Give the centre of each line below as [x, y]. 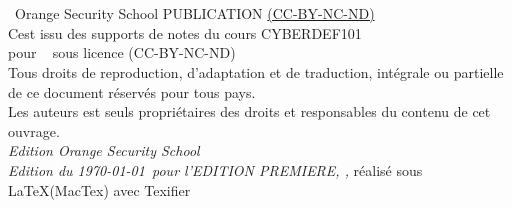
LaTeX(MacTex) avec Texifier [99, 189]
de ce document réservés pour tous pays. [132, 91]
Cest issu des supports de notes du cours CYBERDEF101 [185, 32]
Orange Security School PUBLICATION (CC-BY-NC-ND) [194, 13]
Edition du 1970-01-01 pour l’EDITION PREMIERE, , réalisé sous [215, 169]
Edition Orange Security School [104, 150]
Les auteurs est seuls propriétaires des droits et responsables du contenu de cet [249, 111]
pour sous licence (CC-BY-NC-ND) [122, 52]
